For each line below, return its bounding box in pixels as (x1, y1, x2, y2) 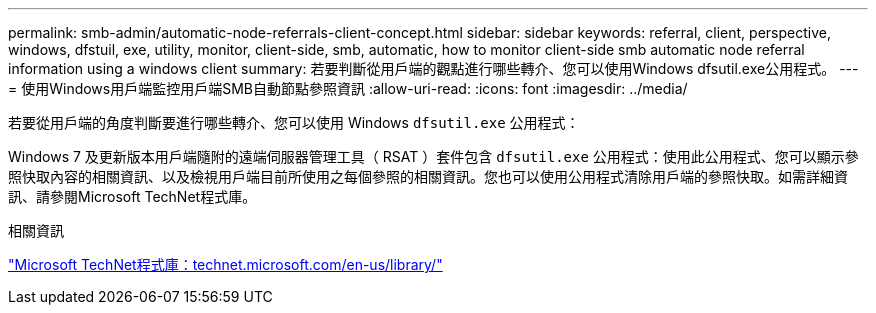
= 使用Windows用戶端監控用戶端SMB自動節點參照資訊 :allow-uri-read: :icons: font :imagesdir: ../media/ (8, 80, 688, 97)
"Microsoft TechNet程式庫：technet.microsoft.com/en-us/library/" (8, 256, 443, 273)
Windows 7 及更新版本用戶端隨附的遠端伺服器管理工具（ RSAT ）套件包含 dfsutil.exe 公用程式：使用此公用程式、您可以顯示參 (8, 148, 859, 165)
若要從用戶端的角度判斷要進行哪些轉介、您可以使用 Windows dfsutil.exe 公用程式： (8, 114, 580, 131)
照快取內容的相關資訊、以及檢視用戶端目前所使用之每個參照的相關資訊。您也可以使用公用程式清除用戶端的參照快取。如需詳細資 (8, 168, 848, 185)
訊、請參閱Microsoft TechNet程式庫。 (8, 188, 257, 205)
